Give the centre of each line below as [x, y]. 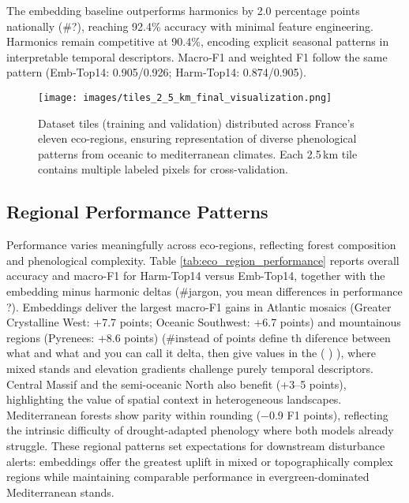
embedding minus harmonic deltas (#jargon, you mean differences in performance [204, 291]
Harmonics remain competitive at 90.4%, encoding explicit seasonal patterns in [198, 41]
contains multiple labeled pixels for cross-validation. [163, 169]
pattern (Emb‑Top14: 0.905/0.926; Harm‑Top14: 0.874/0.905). [156, 72]
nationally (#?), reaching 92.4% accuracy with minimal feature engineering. [190, 26]
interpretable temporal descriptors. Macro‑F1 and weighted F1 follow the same [197, 56]
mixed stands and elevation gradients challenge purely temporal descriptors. [190, 368]
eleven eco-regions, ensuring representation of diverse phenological [197, 138]
